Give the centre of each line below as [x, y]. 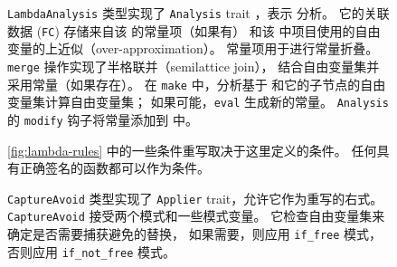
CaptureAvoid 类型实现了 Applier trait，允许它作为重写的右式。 [195, 198]
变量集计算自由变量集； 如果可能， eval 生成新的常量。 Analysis [198, 102]
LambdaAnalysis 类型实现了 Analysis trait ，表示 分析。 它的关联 [198, 13]
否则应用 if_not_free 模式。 [92, 251]
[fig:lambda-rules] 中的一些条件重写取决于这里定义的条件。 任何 [192, 150]
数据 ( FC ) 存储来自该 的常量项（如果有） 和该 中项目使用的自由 [194, 30]
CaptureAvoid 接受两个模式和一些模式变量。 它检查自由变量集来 [196, 216]
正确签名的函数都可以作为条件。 [114, 168]
